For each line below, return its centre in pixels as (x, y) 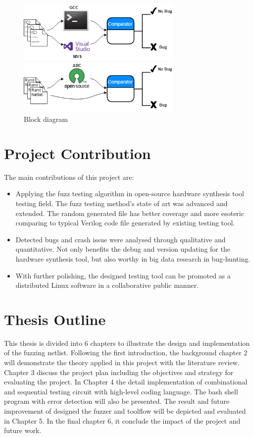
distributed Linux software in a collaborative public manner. (107, 285)
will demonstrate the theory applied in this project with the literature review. (122, 362)
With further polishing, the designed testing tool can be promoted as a (123, 275)
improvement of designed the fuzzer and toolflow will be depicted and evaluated (125, 410)
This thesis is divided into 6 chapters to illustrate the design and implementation (127, 343)
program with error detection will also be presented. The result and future (117, 401)
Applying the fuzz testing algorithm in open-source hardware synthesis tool (130, 193)
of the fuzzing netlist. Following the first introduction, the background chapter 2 (126, 353)
